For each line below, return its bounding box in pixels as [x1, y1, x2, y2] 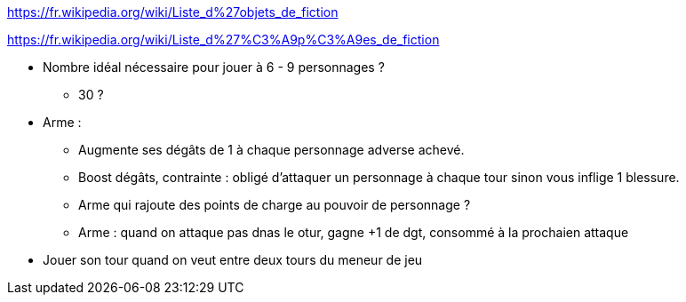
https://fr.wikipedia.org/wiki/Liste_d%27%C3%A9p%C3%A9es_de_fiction [7, 32, 440, 47]
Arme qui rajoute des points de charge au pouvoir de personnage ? [78, 197, 471, 212]
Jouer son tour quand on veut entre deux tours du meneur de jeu [43, 252, 423, 267]
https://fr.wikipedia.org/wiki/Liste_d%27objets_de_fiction [7, 4, 339, 20]
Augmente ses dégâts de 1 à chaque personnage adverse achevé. [78, 142, 465, 157]
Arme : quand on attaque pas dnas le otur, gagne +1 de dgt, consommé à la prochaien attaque [78, 225, 629, 240]
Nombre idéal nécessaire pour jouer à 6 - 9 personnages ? [43, 60, 385, 75]
